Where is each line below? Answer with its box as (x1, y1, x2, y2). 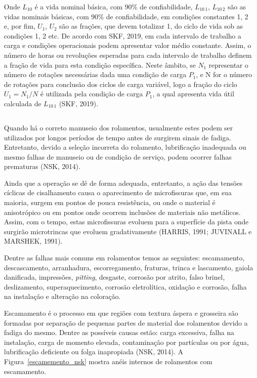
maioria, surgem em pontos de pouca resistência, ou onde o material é (4, 197, 215, 208)
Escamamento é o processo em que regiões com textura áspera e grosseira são (4, 308, 238, 318)
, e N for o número (196, 69, 252, 80)
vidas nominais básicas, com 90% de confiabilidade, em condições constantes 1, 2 (4, 11, 248, 21)
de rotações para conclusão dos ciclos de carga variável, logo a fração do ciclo (4, 79, 237, 89)
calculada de (4, 98, 42, 108)
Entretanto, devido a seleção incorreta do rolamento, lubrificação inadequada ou (4, 142, 247, 152)
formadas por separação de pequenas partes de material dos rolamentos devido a (4, 317, 248, 328)
